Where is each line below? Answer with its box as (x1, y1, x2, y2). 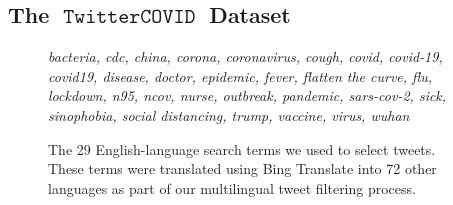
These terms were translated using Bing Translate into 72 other (48, 158, 437, 179)
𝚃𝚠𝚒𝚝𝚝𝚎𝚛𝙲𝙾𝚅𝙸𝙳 (63, 6, 196, 28)
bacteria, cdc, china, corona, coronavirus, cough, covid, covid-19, (48, 46, 443, 67)
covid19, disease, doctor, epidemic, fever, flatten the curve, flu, (48, 65, 433, 86)
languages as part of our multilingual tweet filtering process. (48, 177, 416, 198)
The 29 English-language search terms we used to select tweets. (48, 138, 436, 159)
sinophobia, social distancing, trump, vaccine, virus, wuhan (48, 104, 410, 125)
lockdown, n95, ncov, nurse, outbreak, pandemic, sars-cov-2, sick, (48, 85, 447, 106)
